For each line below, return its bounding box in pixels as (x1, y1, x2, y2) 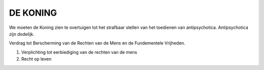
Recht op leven (21, 56, 51, 62)
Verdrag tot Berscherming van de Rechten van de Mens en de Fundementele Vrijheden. (9, 40, 185, 46)
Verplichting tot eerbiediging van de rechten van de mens (21, 49, 137, 55)
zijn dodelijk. (9, 31, 35, 37)
